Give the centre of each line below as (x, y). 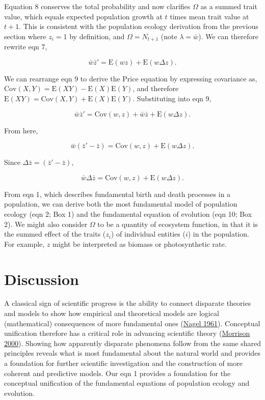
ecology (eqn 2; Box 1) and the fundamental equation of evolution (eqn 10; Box (128, 213)
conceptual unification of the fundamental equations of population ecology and (127, 383)
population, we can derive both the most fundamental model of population (121, 204)
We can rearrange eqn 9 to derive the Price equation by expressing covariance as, (131, 78)
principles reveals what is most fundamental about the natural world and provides (132, 353)
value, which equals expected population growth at (83, 16)
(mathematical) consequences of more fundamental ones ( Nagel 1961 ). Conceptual (132, 323)
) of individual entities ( (148, 234)
